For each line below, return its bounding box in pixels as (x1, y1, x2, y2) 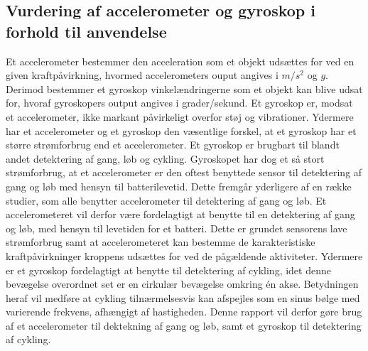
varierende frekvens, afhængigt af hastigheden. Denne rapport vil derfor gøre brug (6, 304, 362, 319)
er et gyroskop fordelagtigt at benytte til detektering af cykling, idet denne (6, 262, 331, 277)
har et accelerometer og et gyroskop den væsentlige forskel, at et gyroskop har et (6, 123, 357, 138)
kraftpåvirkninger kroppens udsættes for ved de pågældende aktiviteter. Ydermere (6, 248, 363, 263)
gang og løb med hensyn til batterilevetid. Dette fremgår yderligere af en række (6, 178, 352, 193)
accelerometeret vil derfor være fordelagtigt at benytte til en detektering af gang (6, 207, 355, 222)
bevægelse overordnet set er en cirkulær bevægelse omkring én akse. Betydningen (6, 276, 359, 291)
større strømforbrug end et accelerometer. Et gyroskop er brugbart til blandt (6, 137, 340, 152)
